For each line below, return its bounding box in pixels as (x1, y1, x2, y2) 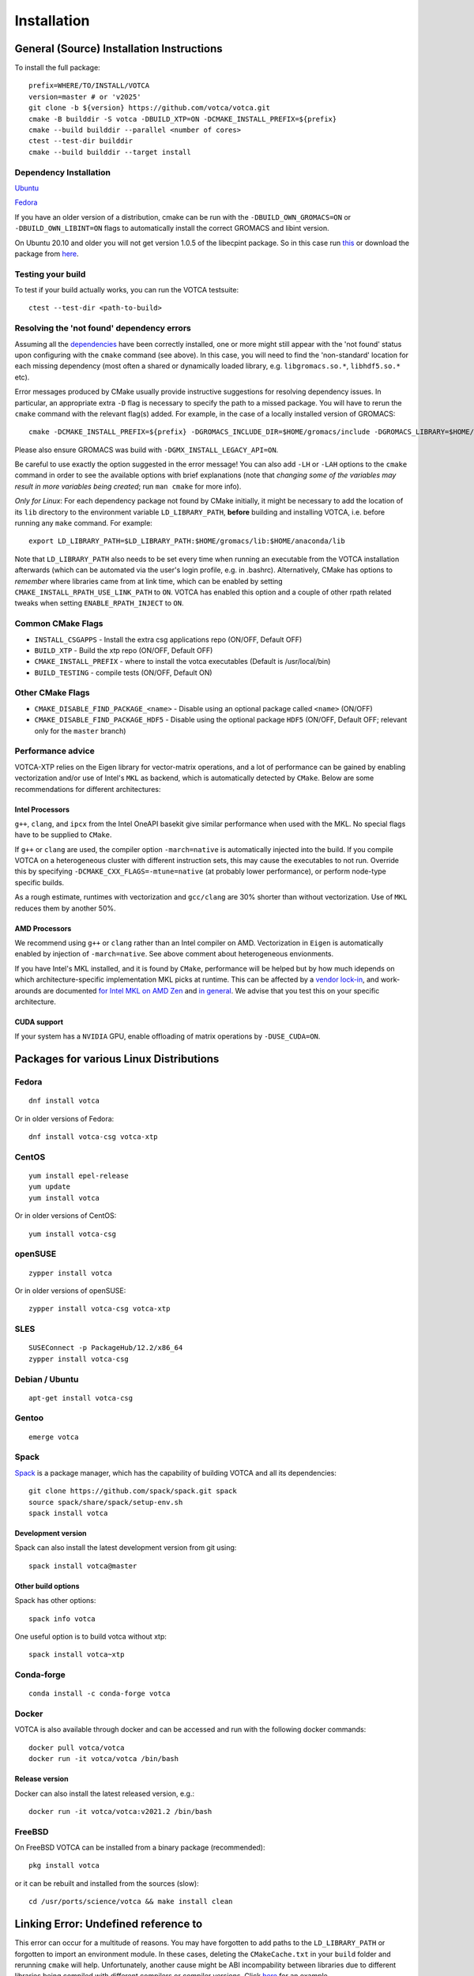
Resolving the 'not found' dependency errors (14, 322, 191, 334)
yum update (28, 1182, 71, 1191)
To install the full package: (14, 63, 100, 73)
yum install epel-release (28, 1171, 130, 1181)
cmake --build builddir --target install (28, 147, 191, 156)
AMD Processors (14, 923, 72, 933)
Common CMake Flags (14, 618, 103, 629)
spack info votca (28, 1614, 96, 1623)
